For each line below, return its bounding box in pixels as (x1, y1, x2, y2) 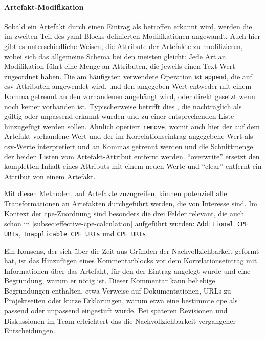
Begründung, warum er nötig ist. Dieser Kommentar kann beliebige (4, 275, 215, 286)
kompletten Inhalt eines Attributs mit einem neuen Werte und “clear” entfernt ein (4, 161, 262, 172)
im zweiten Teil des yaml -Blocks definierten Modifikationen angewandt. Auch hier (4, 31, 260, 41)
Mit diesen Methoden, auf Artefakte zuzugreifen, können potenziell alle (4, 188, 227, 199)
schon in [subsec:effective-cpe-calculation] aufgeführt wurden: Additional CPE (4, 218, 249, 229)
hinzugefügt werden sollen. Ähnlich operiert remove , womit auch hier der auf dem (4, 120, 260, 131)
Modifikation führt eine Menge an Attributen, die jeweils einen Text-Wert (4, 61, 235, 71)
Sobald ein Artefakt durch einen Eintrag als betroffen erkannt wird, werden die (4, 20, 252, 31)
